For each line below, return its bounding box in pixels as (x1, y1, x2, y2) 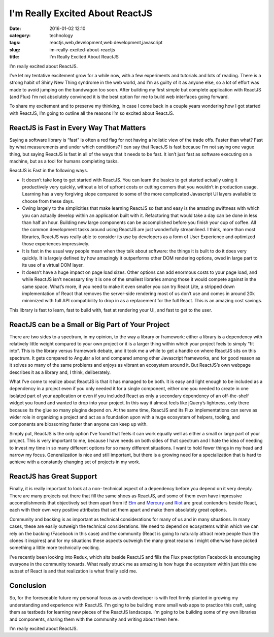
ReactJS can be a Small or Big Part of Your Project (9, 320, 170, 329)
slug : (9, 46, 20, 53)
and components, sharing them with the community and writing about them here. (9, 616, 179, 622)
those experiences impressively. (22, 241, 90, 247)
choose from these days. (22, 198, 75, 204)
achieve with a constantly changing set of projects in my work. (9, 459, 141, 465)
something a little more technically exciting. (9, 545, 100, 551)
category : (9, 32, 31, 38)
